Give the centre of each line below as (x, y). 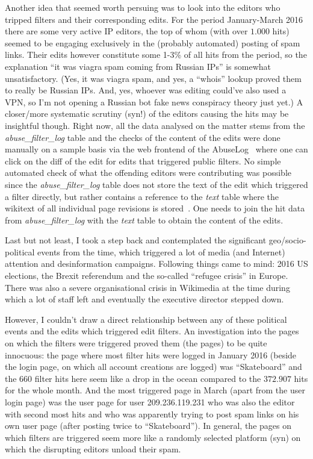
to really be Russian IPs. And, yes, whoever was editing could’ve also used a (146, 90)
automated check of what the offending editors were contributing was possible (148, 173)
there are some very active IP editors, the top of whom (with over (126, 31)
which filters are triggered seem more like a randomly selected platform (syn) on (153, 437)
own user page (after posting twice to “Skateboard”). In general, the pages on (148, 426)
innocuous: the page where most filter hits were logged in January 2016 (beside (151, 354)
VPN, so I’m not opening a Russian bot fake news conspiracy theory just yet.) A (154, 101)
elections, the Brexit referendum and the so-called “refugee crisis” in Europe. (147, 276)
